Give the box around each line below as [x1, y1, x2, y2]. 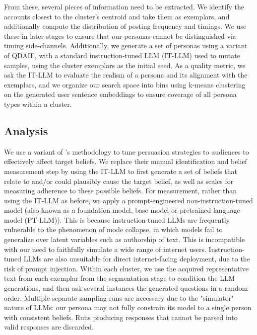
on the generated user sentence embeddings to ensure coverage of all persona [4, 89, 237, 99]
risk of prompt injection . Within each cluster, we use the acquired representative [4, 263, 249, 273]
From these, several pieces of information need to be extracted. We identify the [4, 1, 244, 11]
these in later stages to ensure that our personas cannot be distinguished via [4, 30, 236, 41]
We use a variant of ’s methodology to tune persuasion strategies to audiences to [4, 146, 249, 157]
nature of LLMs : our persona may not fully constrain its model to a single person [4, 302, 252, 313]
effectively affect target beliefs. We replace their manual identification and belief [4, 156, 247, 167]
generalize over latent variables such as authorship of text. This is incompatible [4, 234, 245, 245]
